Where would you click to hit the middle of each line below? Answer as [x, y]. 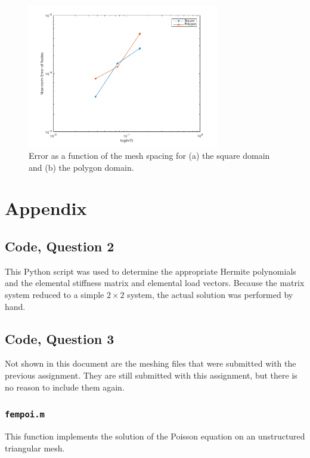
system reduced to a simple [55, 295]
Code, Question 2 [60, 246]
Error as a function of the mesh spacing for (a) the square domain [149, 156]
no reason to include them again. [65, 387]
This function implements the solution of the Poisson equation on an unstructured [155, 436]
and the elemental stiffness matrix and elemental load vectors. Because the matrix [155, 283]
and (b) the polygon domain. [81, 167]
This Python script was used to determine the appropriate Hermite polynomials [151, 271]
